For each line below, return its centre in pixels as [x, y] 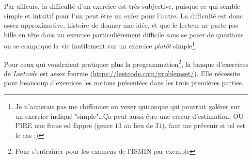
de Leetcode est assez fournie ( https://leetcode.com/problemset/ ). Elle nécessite [122, 73]
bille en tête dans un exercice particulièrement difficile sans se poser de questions [124, 34]
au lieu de [138, 125]
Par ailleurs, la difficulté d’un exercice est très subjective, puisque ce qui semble [122, 6]
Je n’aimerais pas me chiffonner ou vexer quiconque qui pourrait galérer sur [127, 106]
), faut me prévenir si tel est [204, 125]
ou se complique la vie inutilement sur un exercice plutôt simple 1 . [101, 45]
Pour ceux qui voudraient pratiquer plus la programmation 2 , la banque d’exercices [126, 63]
